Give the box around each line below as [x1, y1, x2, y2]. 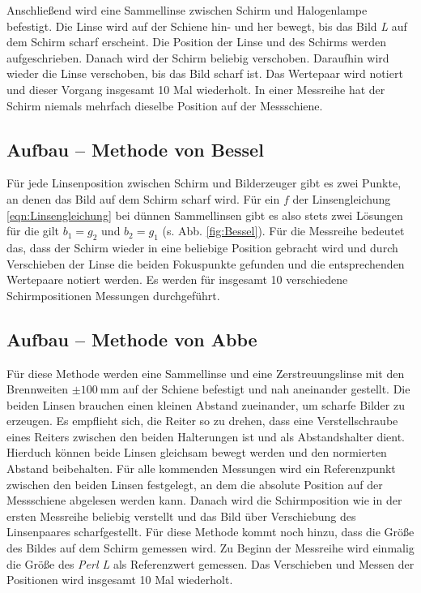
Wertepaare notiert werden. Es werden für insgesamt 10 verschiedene [6, 271, 348, 288]
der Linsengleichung [292, 190, 391, 207]
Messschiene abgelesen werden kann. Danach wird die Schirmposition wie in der [6, 492, 402, 509]
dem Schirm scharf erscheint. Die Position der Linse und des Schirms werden [6, 33, 387, 50]
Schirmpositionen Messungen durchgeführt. [6, 286, 220, 303]
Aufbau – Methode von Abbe [6, 326, 257, 351]
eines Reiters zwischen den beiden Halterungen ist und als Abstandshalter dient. [6, 428, 406, 445]
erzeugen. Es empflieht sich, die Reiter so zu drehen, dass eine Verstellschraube [6, 412, 398, 429]
